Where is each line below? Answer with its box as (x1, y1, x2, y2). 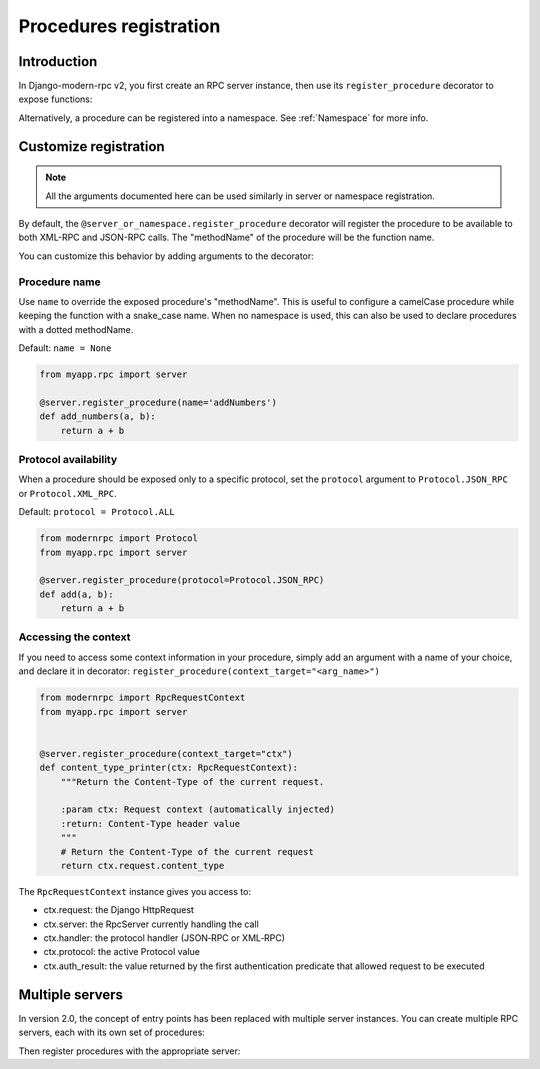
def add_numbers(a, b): (39, 411, 157, 422)
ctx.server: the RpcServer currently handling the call (43, 918, 259, 930)
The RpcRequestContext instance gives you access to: (18, 885, 252, 897)
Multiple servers (18, 986, 124, 1003)
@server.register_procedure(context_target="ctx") (39, 748, 294, 759)
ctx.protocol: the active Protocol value (43, 946, 200, 958)
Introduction (18, 53, 98, 70)
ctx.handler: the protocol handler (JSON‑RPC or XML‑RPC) (43, 932, 285, 944)
